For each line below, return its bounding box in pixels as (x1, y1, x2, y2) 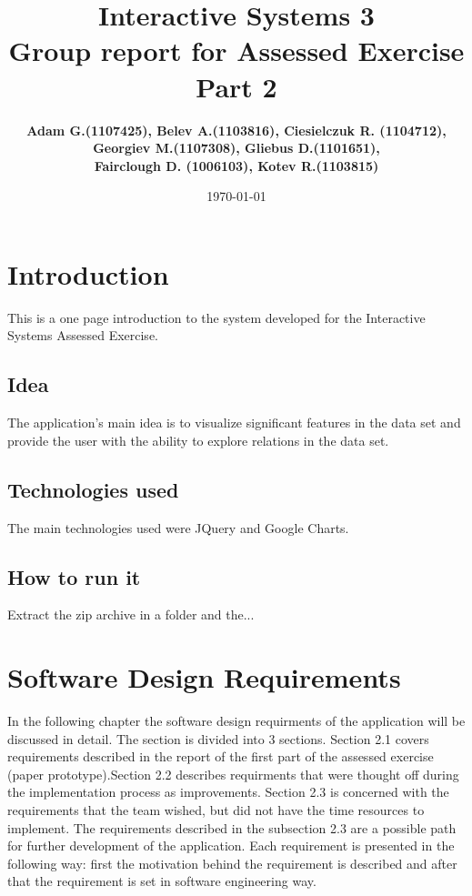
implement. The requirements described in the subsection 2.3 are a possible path (7, 818, 457, 837)
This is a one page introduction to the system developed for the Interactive (7, 307, 426, 327)
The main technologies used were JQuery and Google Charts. (7, 518, 349, 537)
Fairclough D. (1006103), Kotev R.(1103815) (94, 156, 379, 175)
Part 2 (196, 67, 277, 105)
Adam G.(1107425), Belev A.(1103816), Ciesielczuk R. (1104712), (26, 120, 447, 139)
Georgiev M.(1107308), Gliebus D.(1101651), (93, 138, 380, 157)
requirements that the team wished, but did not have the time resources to (7, 800, 425, 820)
